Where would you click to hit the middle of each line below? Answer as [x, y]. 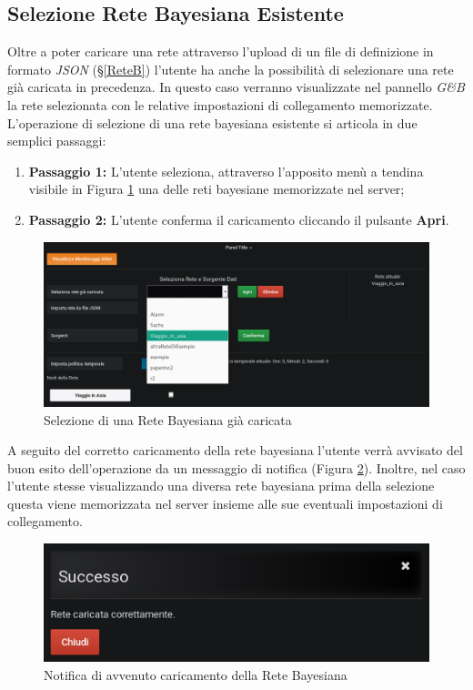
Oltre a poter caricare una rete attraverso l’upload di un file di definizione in [221, 51]
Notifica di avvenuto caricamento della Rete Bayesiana [196, 674]
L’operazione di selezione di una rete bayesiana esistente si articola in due [212, 122]
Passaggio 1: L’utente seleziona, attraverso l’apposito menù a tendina [226, 171]
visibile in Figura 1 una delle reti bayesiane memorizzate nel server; [216, 189]
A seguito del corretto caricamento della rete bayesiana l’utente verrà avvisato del [235, 450]
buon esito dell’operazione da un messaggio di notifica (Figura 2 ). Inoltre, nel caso [236, 467]
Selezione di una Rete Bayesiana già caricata [168, 419]
